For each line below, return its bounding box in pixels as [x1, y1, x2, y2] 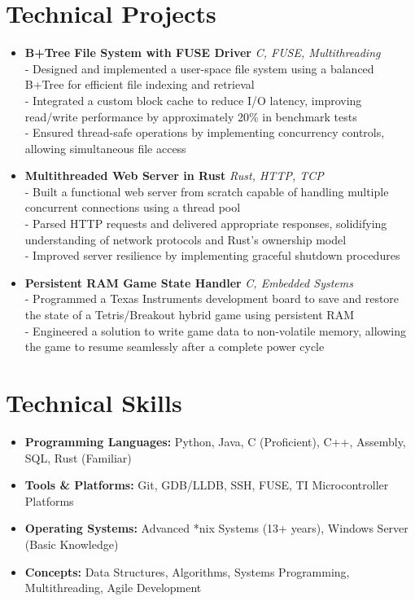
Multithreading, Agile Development [24, 579, 202, 596]
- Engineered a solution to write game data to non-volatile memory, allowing [24, 322, 407, 339]
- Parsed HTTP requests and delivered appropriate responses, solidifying [24, 215, 387, 232]
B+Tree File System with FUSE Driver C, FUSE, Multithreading [24, 44, 381, 61]
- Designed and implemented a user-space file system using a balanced [24, 59, 374, 77]
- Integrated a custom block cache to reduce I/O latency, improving [24, 91, 362, 108]
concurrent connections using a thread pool [24, 199, 241, 216]
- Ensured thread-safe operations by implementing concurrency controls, [24, 124, 385, 141]
